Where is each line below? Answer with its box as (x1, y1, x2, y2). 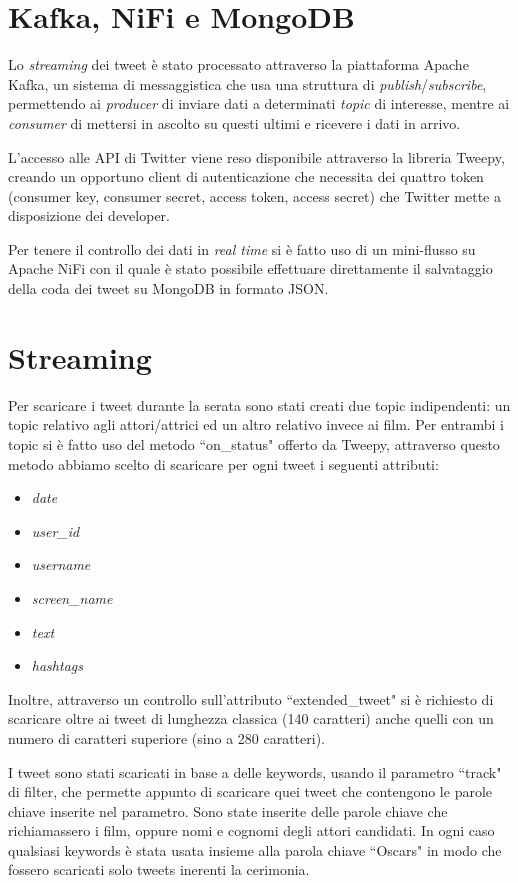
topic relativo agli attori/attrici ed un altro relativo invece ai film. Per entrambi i (8, 414, 504, 435)
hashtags (31, 655, 83, 676)
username (31, 554, 91, 575)
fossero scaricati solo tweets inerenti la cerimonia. (8, 859, 310, 880)
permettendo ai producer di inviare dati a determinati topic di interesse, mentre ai (8, 93, 510, 114)
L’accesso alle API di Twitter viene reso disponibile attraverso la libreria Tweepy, (8, 146, 505, 167)
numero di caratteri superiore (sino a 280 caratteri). (8, 727, 325, 748)
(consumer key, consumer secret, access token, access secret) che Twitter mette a (8, 185, 501, 206)
